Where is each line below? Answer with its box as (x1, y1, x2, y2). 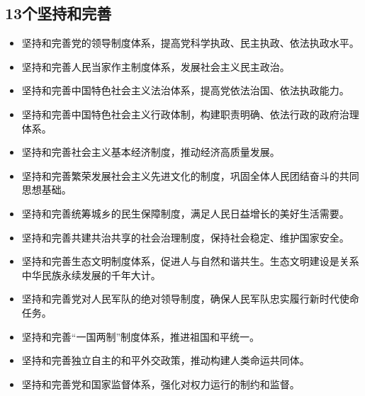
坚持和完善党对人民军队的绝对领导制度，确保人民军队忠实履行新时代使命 (21, 291, 359, 306)
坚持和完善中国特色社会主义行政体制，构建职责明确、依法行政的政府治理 (21, 106, 359, 121)
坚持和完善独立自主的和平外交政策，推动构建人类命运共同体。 (21, 353, 310, 368)
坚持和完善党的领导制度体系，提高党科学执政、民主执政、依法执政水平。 (21, 35, 359, 50)
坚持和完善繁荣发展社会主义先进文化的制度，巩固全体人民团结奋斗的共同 (21, 168, 359, 183)
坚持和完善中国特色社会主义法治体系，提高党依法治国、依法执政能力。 (21, 83, 349, 98)
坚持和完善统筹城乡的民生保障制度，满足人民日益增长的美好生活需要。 (21, 205, 349, 220)
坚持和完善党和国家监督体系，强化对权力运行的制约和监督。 (21, 376, 300, 391)
